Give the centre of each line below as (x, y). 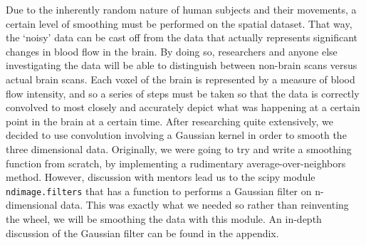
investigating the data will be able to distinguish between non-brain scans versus (182, 65)
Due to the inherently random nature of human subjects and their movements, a (181, 9)
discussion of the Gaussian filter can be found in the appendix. (142, 233)
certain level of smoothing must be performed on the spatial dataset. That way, (179, 23)
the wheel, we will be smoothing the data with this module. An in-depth (164, 218)
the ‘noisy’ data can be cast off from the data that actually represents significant (182, 37)
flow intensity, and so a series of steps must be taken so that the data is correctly (183, 93)
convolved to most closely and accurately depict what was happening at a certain (183, 107)
